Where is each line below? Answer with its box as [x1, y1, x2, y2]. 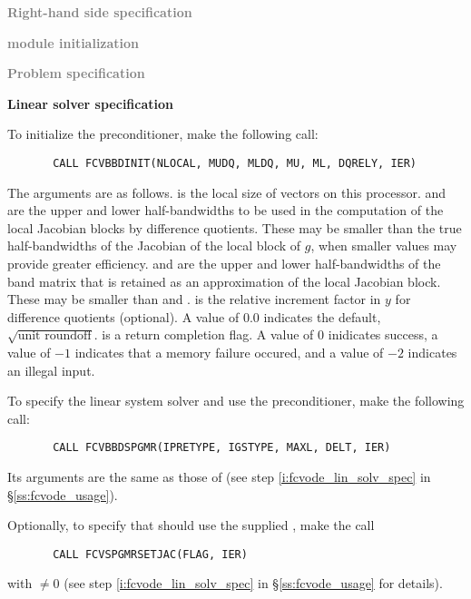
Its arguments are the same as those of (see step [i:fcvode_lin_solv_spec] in [7, 467, 431, 486]
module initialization [7, 33, 140, 52]
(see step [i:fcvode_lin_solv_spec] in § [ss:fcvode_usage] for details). [64, 574, 443, 593]
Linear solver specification [7, 93, 173, 113]
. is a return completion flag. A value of [93, 325, 314, 344]
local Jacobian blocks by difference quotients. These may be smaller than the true [7, 218, 462, 237]
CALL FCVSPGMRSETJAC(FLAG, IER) [53, 547, 248, 561]
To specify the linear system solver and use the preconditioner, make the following [7, 391, 465, 410]
